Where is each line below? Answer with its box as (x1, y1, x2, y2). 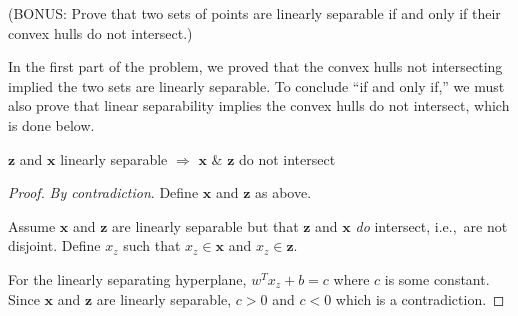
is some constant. (384, 268, 490, 289)
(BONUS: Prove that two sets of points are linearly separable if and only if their (8, 3, 501, 23)
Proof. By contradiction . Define (8, 182, 199, 203)
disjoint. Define (8, 235, 101, 256)
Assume (8, 215, 56, 236)
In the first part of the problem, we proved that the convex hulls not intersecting (8, 56, 503, 77)
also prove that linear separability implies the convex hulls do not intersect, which (8, 95, 510, 116)
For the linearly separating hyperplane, (8, 268, 247, 289)
